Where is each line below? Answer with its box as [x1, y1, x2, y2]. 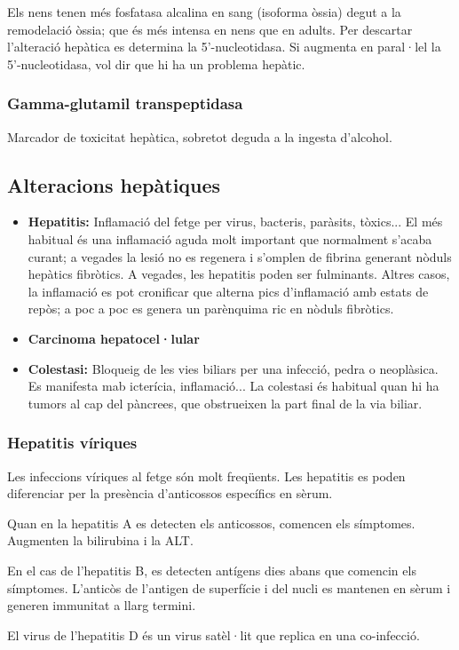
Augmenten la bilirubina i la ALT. [7, 531, 194, 550]
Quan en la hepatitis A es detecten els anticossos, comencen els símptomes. [7, 513, 415, 532]
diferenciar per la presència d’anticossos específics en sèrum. [7, 484, 333, 503]
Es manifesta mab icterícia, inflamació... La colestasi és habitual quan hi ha [28, 377, 439, 395]
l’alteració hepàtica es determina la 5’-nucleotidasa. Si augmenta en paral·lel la [7, 37, 441, 56]
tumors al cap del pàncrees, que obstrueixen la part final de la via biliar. [28, 393, 423, 412]
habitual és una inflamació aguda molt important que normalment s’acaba [28, 229, 432, 248]
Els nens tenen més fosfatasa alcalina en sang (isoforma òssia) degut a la [7, 3, 401, 20]
